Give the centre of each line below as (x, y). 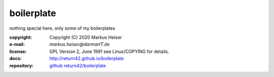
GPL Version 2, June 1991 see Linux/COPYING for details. (109, 51)
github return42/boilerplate (78, 65)
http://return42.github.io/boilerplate (87, 58)
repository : (22, 65)
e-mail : (17, 44)
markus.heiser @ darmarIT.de (80, 44)
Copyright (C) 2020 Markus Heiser (86, 37)
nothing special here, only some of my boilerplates (62, 28)
